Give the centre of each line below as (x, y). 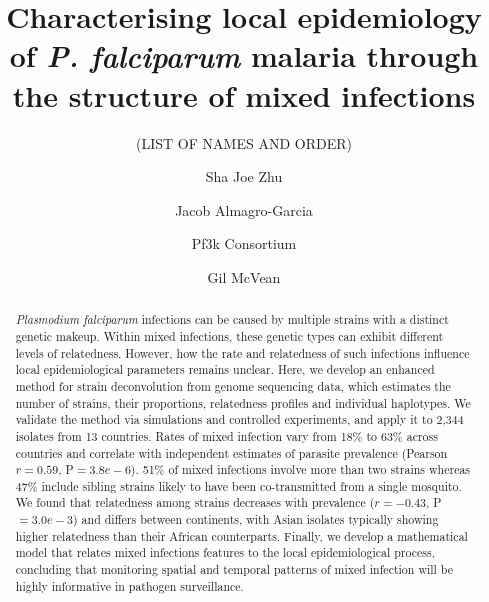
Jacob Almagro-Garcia (244, 209)
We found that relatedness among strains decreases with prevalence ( (195, 502)
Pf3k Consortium (244, 243)
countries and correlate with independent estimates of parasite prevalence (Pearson (231, 452)
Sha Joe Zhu (244, 176)
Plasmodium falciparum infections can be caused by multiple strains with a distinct (232, 319)
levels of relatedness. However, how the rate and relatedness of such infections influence (242, 352)
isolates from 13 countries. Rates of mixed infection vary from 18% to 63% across (226, 435)
